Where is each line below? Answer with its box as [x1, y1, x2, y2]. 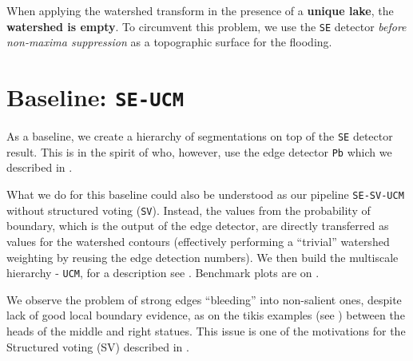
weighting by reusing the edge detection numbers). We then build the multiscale [6, 248, 399, 265]
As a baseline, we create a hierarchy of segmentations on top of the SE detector [6, 128, 393, 145]
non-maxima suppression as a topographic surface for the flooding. [6, 34, 332, 50]
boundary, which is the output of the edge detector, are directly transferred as [6, 217, 389, 234]
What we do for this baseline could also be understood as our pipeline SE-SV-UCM [6, 186, 404, 202]
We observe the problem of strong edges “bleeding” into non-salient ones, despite [6, 291, 402, 307]
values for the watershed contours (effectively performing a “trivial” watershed [6, 232, 390, 249]
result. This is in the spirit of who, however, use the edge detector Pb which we [6, 143, 392, 160]
